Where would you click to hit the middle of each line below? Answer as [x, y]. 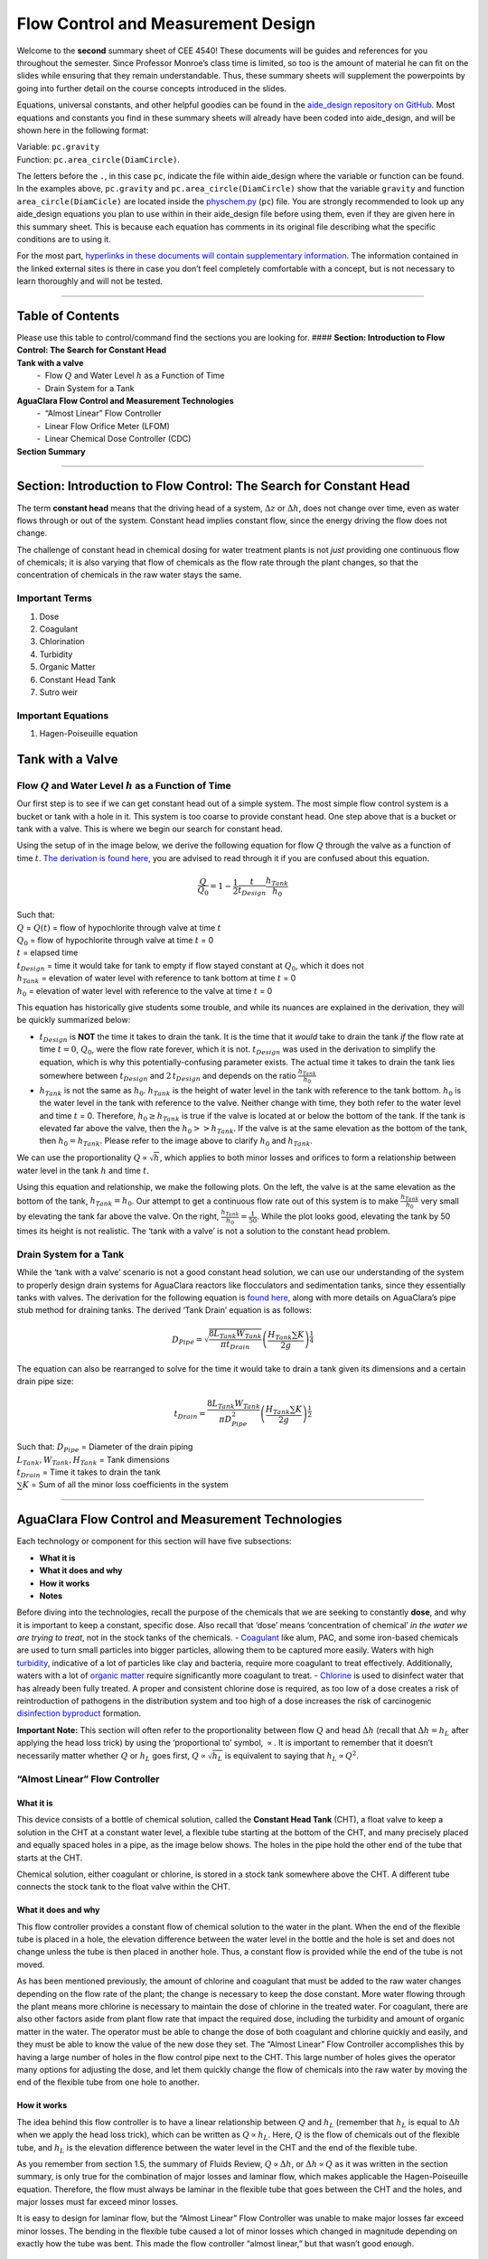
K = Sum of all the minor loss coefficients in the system [126, 1485]
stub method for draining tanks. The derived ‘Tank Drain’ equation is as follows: [164, 1310]
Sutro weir [59, 692]
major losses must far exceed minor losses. [98, 2202]
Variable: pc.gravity [58, 147]
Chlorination [62, 642]
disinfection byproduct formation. [79, 1713]
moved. [31, 1964]
